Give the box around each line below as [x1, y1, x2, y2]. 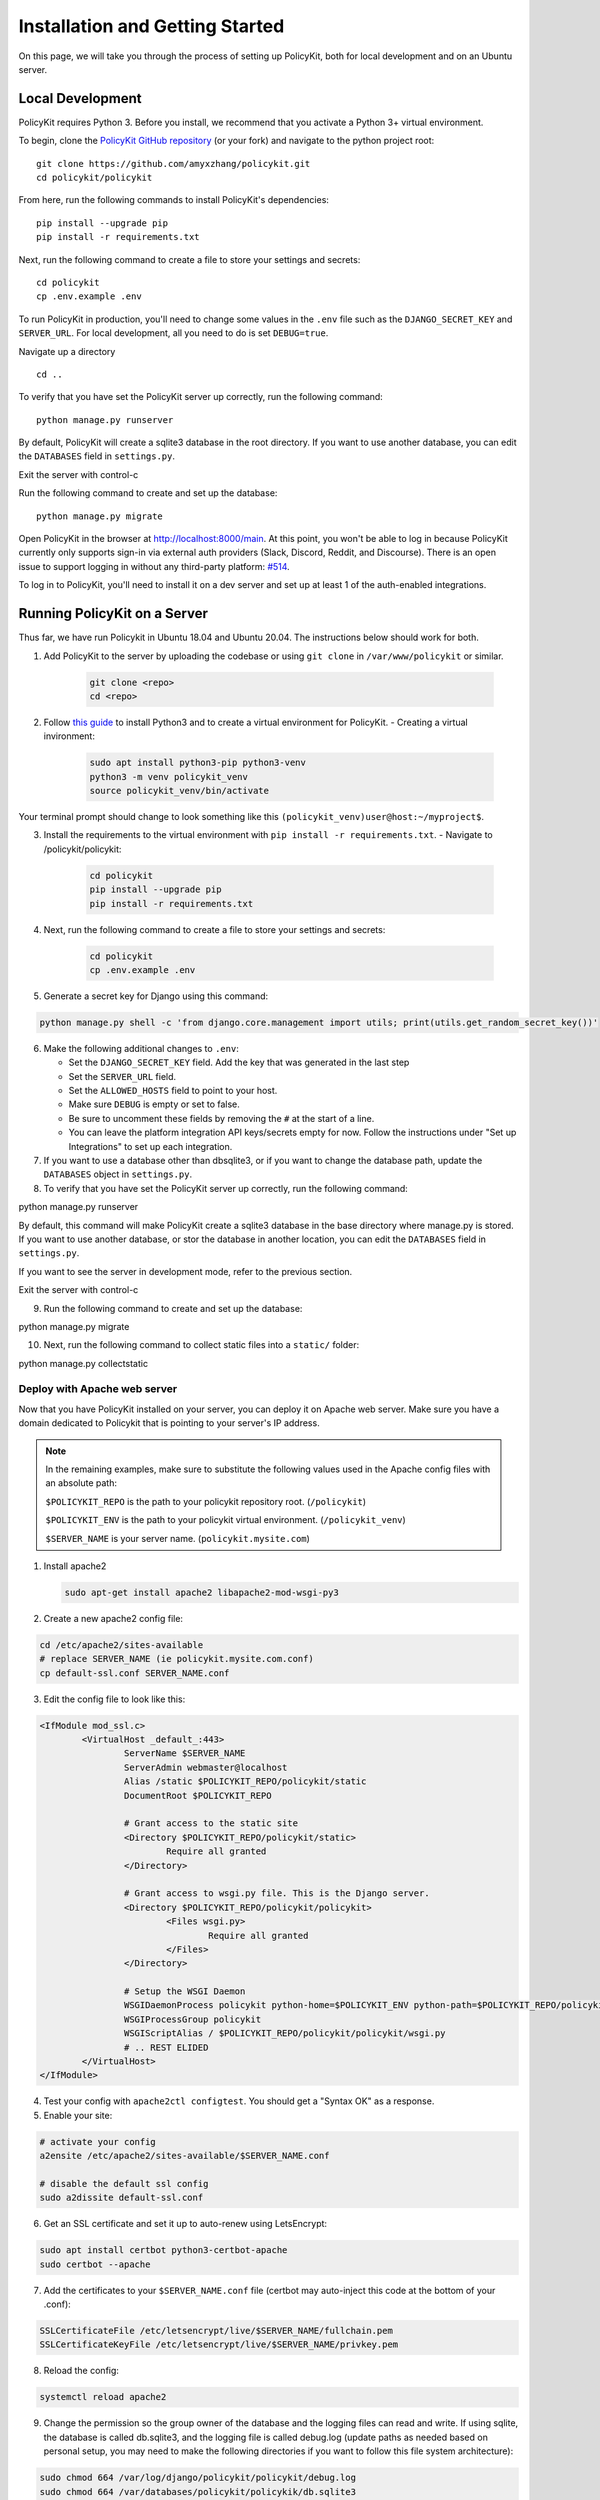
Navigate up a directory [18, 345, 116, 357]
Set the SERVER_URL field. [68, 1070, 177, 1082]
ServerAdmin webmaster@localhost [123, 1761, 288, 1773]
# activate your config [39, 2136, 157, 2147]
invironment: [43, 730, 95, 742]
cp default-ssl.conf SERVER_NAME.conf [39, 1667, 230, 1679]
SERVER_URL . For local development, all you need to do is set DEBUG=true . [18, 327, 329, 339]
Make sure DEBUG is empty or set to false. [68, 1098, 240, 1110]
